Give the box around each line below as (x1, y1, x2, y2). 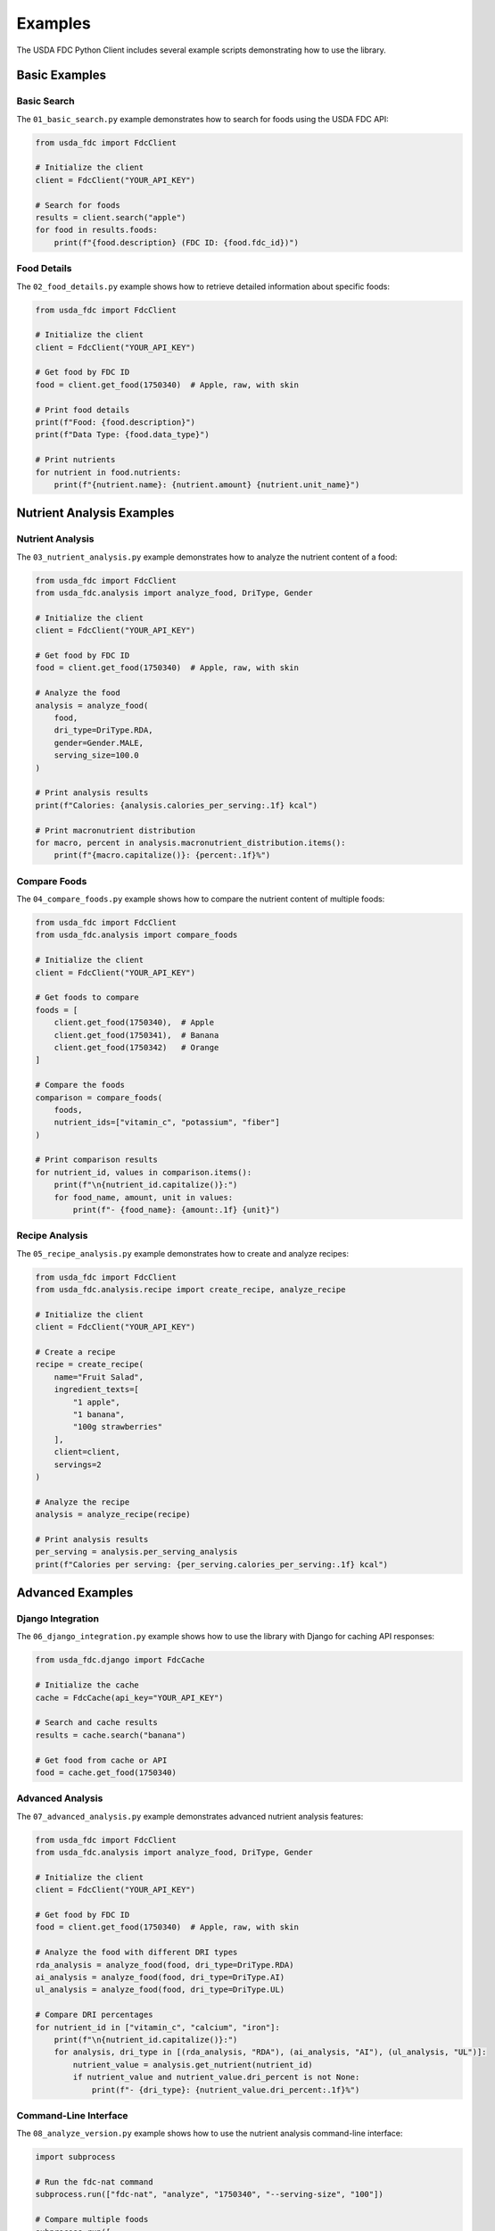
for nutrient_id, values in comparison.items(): (35, 1167, 252, 1177)
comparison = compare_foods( (35, 1092, 163, 1102)
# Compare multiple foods (35, 2214, 149, 2225)
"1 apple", (72, 1397, 120, 1407)
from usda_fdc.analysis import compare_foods (35, 930, 238, 941)
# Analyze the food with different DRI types (35, 1947, 238, 1958)
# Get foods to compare (35, 992, 140, 1003)
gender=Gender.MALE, (54, 737, 144, 748)
